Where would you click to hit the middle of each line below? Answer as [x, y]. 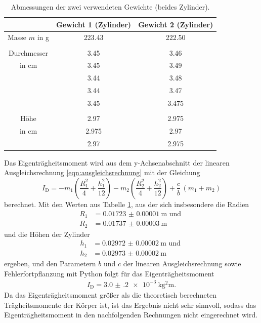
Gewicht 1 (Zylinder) [94, 24]
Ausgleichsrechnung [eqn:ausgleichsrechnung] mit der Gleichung [102, 172]
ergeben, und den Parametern [50, 264]
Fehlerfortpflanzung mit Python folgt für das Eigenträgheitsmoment [109, 273]
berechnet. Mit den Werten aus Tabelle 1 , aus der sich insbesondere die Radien [127, 204]
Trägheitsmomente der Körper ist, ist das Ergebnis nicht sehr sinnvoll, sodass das [130, 305]
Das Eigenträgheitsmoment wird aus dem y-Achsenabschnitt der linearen [117, 162]
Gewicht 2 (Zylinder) [176, 24]
